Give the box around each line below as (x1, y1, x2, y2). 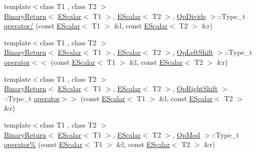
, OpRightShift (172, 83, 218, 94)
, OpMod (172, 129, 200, 140)
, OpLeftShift (172, 47, 213, 57)
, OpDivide (172, 10, 206, 21)
